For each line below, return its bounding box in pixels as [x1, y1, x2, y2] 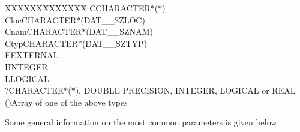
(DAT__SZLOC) [80, 13, 145, 26]
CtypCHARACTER [5, 37, 78, 49]
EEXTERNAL [5, 49, 59, 61]
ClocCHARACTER [5, 13, 77, 26]
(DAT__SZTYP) [82, 37, 148, 49]
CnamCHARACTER [5, 25, 82, 38]
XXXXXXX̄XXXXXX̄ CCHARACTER [5, 2, 151, 14]
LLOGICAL [5, 72, 49, 85]
